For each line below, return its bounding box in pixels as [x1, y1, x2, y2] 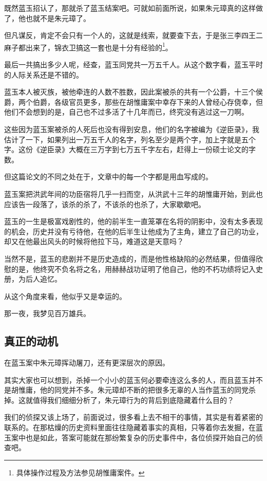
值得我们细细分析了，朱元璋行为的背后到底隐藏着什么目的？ [32, 394, 234, 405]
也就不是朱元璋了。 [25, 12, 90, 23]
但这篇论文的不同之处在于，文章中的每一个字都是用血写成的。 [4, 171, 213, 182]
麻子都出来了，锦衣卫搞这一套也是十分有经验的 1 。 [4, 40, 173, 52]
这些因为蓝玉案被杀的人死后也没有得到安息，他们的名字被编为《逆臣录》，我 [4, 124, 259, 134]
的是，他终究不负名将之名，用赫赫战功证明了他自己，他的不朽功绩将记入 [11, 263, 256, 274]
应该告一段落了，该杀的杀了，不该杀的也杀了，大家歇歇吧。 [4, 198, 205, 209]
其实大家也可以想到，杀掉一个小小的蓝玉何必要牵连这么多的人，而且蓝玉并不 [4, 374, 263, 385]
